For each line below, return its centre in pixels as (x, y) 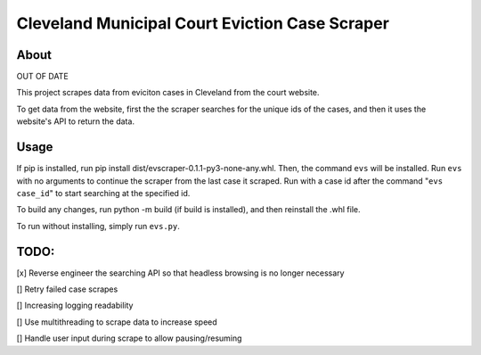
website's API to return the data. (76, 121)
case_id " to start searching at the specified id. (103, 193)
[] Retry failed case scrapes (67, 289)
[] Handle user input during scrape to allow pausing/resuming (129, 338)
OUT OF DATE (42, 77)
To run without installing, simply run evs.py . (98, 226)
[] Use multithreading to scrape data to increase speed (117, 322)
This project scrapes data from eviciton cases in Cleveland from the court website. (168, 93)
